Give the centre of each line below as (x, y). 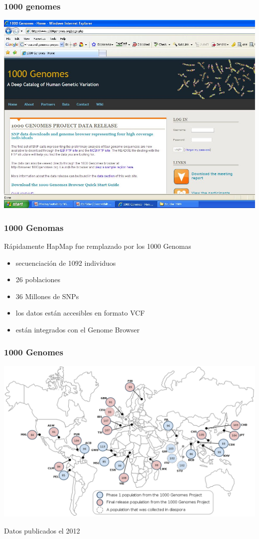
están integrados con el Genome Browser (78, 329)
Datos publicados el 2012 (42, 530)
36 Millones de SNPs (47, 296)
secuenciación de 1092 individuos (66, 263)
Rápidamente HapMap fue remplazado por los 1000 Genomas (98, 246)
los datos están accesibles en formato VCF (80, 313)
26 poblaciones (38, 279)
